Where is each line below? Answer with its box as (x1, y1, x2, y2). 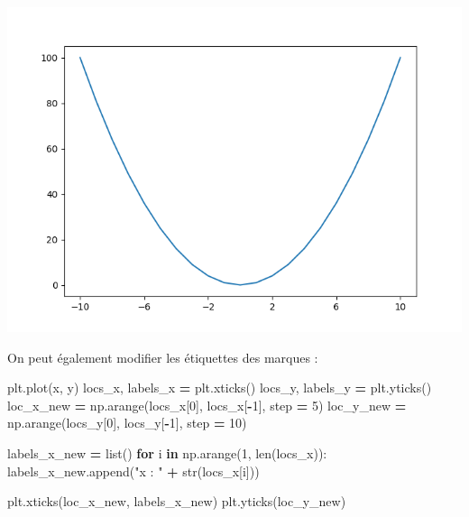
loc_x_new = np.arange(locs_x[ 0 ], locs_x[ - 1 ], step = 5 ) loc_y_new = (7, 395, 407, 414)
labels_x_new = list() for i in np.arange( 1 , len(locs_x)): (7, 443, 327, 462)
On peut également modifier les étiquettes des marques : (7, 347, 318, 366)
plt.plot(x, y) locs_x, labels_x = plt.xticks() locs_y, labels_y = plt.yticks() (7, 378, 432, 397)
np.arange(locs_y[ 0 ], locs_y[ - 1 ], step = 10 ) (7, 413, 247, 432)
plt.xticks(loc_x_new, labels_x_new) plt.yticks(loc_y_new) (7, 492, 346, 511)
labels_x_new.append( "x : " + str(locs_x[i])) (7, 461, 260, 480)
